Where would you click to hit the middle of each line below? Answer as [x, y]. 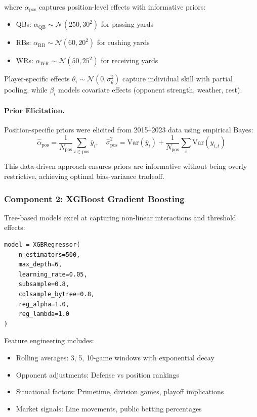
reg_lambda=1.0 [44, 314]
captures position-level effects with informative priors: [122, 7]
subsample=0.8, [44, 284]
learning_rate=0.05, [53, 274]
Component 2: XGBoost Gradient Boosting [94, 198]
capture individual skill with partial [178, 79]
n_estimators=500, [49, 254]
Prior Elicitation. [34, 110]
